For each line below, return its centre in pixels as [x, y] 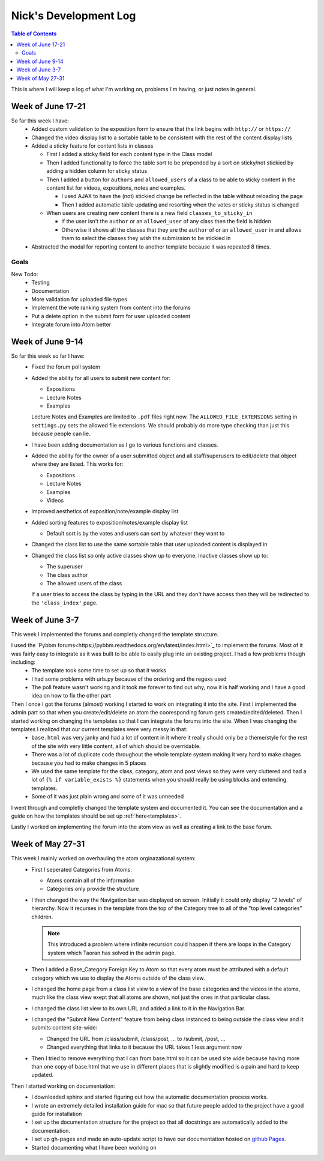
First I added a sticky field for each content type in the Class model [129, 154]
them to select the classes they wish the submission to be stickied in [146, 238]
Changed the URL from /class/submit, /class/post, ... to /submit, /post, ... [136, 1039]
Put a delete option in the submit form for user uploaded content [111, 316]
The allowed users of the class [84, 584]
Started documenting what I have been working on [94, 1147]
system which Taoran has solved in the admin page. [112, 953]
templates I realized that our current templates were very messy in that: [99, 729]
